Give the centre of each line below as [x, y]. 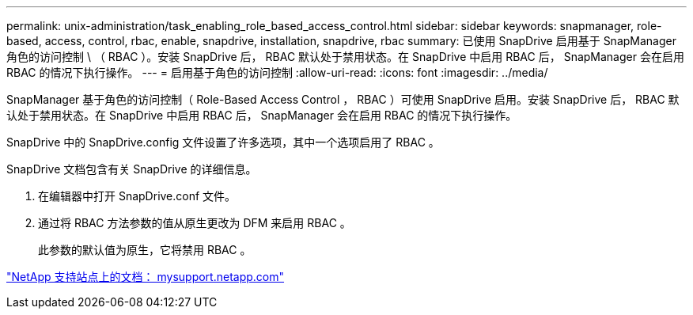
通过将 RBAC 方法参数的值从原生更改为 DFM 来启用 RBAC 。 [195, 223]
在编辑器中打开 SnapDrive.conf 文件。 [137, 196]
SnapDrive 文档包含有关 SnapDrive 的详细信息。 [132, 169]
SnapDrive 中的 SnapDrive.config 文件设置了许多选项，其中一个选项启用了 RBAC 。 [223, 142]
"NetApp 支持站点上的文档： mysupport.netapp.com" [146, 277]
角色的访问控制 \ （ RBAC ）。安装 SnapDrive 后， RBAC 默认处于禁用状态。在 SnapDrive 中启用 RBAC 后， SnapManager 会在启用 [345, 57]
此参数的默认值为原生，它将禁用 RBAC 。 [145, 250]
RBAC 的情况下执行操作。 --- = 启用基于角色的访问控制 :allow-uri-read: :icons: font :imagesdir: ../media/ [277, 72]
